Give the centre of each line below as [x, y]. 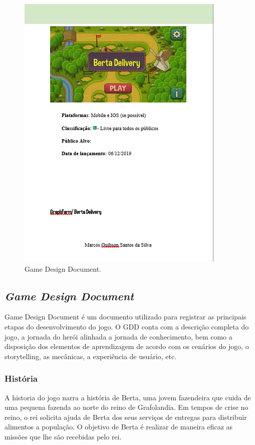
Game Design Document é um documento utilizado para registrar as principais [125, 317]
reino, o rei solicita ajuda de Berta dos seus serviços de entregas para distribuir [126, 417]
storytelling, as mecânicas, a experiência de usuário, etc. [91, 356]
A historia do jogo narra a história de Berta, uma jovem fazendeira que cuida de [128, 397]
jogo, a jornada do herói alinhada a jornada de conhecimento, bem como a [118, 336]
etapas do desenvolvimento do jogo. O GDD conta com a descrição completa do [127, 326]
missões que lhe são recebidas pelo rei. [63, 436]
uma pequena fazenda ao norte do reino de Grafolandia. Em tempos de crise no [126, 407]
